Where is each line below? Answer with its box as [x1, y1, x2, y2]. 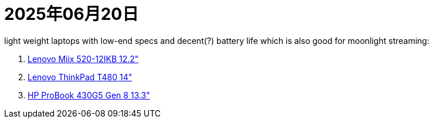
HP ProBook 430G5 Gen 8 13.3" [28, 90, 150, 100]
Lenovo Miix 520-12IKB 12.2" [28, 53, 139, 64]
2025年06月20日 [4, 4, 139, 24]
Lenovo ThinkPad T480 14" [28, 71, 133, 82]
